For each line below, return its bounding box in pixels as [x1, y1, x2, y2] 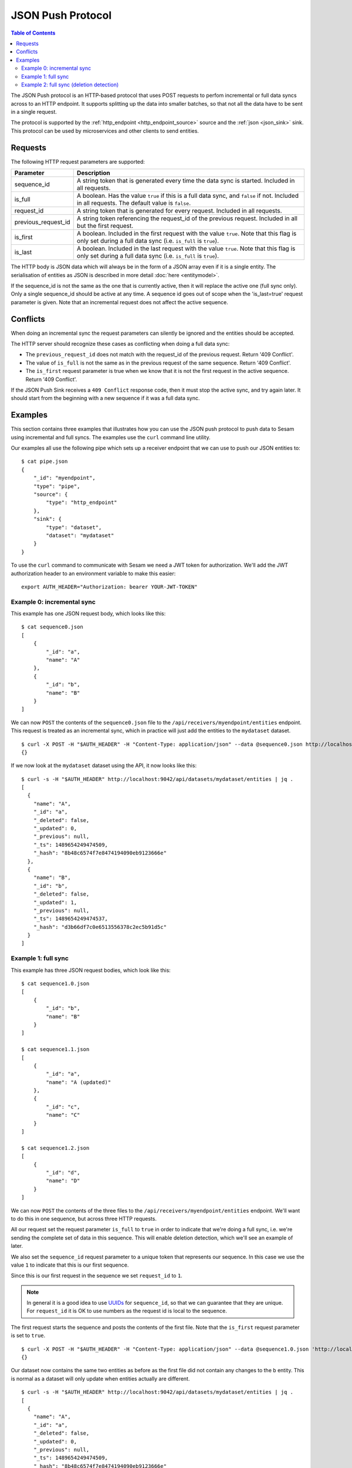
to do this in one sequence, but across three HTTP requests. [11, 1215, 157, 1222]
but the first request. [76, 222, 134, 230]
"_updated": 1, [33, 899, 77, 905]
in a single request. [11, 109, 57, 116]
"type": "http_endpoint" [46, 499, 117, 506]
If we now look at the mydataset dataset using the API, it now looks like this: [11, 762, 197, 769]
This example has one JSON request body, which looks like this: [11, 610, 166, 617]
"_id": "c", [46, 1103, 80, 1110]
